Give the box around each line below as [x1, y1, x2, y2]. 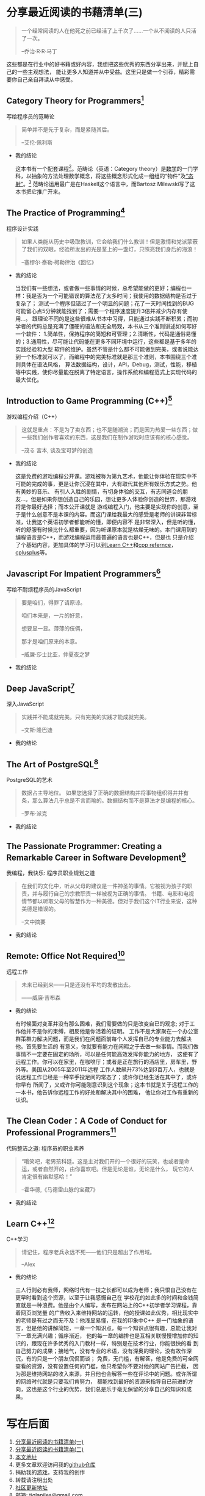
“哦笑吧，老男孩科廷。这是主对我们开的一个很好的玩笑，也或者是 [21, 1157, 184, 1165]
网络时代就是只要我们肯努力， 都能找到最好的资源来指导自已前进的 [20, 1378, 188, 1386]
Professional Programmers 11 [6, 1126, 117, 1138]
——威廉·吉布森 [21, 994, 61, 1001]
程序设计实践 [6, 225, 38, 232]
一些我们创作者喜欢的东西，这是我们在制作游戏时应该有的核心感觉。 [21, 433, 193, 441]
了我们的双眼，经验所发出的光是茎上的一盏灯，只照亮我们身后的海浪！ [21, 245, 198, 253]
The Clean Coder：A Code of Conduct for [6, 1116, 167, 1126]
